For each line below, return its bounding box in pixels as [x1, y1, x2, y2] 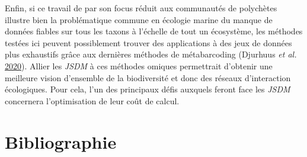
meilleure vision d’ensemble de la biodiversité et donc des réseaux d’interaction [5, 71, 291, 84]
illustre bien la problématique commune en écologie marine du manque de [5, 13, 273, 25]
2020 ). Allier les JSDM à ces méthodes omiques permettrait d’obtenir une [5, 59, 273, 72]
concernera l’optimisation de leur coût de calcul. [5, 94, 180, 107]
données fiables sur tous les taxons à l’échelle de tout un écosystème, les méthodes [5, 25, 303, 37]
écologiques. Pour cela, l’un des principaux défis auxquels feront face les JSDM [5, 83, 290, 95]
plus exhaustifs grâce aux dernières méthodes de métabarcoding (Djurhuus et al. [5, 48, 297, 60]
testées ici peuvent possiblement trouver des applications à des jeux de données [5, 36, 292, 49]
